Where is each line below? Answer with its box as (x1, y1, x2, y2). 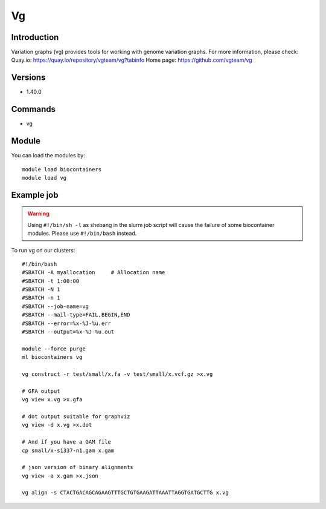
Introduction (11, 32, 59, 42)
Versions (11, 73, 46, 83)
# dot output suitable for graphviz (22, 413, 130, 420)
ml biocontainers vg (22, 354, 83, 361)
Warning (27, 210, 50, 217)
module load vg (22, 174, 67, 181)
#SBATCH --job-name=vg (22, 303, 89, 310)
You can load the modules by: (11, 152, 86, 159)
